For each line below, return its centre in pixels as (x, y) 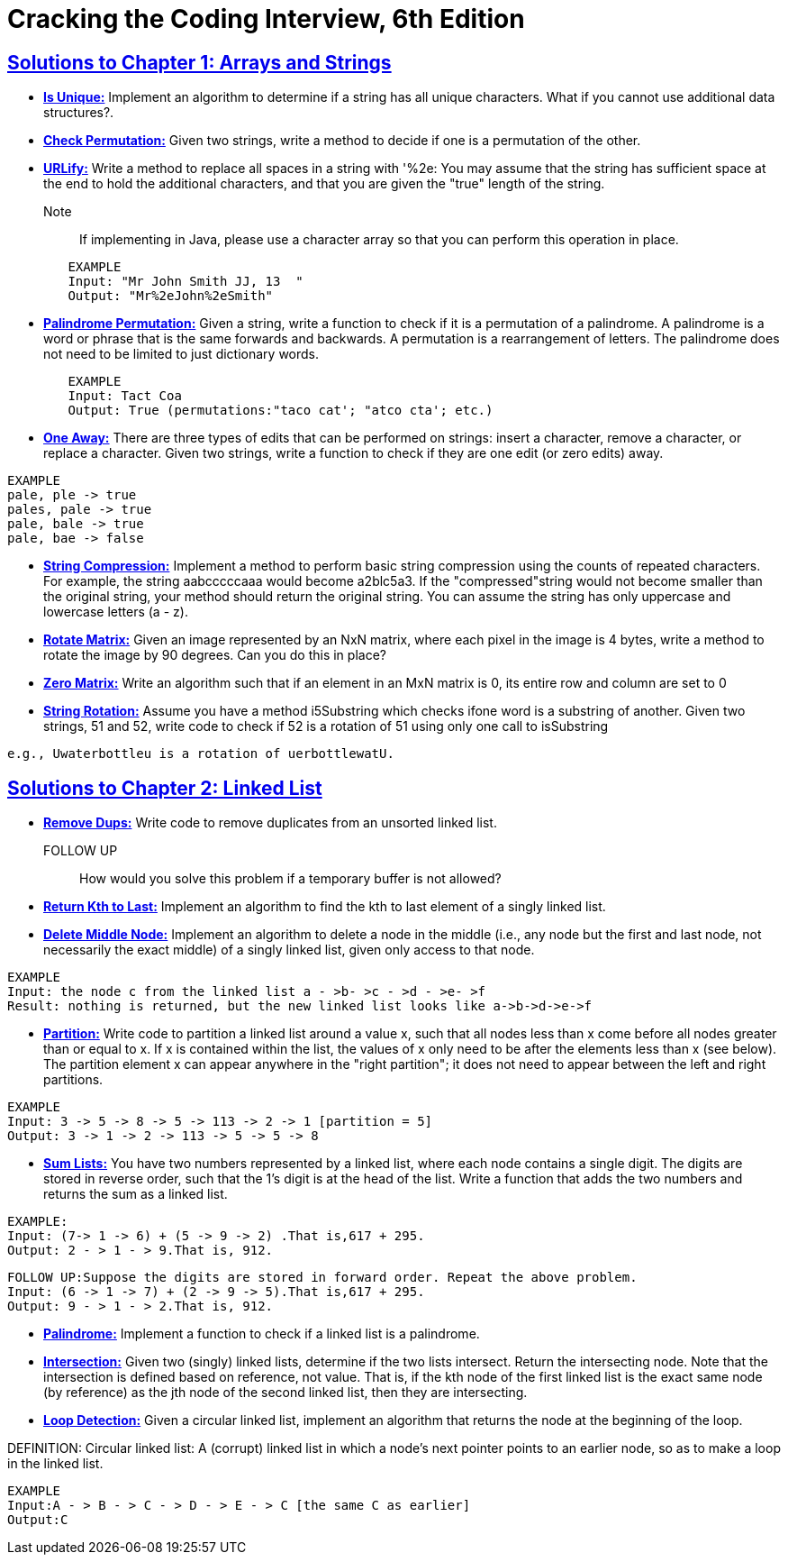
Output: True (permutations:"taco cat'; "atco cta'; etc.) (281, 411)
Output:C (38, 1520)
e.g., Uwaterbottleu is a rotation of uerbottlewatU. (201, 754)
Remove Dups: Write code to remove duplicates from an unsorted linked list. (270, 823)
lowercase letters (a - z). (116, 612)
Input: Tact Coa (125, 396)
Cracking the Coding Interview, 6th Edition (266, 19)
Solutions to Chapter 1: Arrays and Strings (199, 62)
